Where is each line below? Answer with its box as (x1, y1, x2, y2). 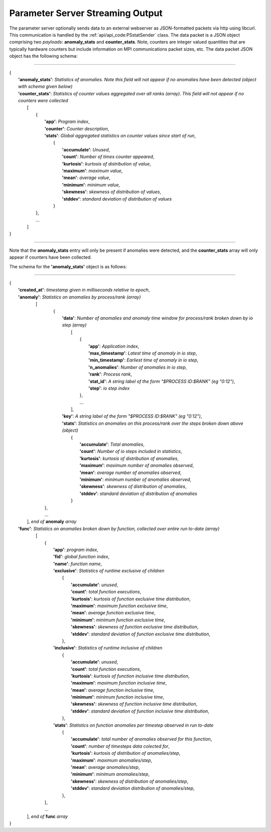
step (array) (62, 322, 87, 328)
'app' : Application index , (88, 343, 140, 349)
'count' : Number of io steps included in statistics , (79, 448, 182, 454)
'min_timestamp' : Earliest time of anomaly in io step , (88, 357, 199, 363)
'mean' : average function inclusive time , (71, 687, 155, 693)
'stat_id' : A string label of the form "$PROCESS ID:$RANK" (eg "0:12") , (88, 378, 235, 384)
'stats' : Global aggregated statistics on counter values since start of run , (44, 133, 196, 139)
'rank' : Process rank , (88, 371, 132, 377)
